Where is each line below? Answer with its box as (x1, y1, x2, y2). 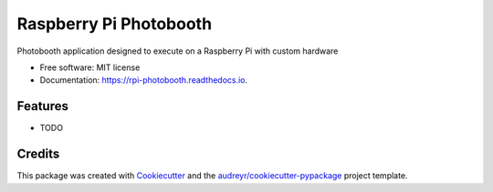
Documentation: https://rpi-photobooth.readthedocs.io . (39, 75, 248, 86)
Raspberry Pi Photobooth (16, 14, 213, 34)
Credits (16, 147, 60, 162)
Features (16, 98, 68, 114)
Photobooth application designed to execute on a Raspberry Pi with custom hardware (16, 45, 339, 56)
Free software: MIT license (39, 62, 141, 73)
